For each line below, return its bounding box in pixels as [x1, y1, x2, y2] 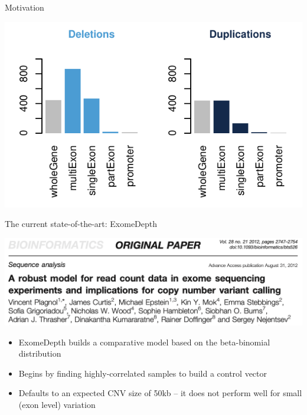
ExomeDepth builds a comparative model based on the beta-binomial [18, 335, 270, 348]
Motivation [5, 1, 44, 13]
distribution [18, 347, 61, 360]
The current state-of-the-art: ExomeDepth [5, 218, 158, 230]
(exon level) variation [18, 398, 96, 410]
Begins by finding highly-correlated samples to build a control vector [18, 367, 267, 379]
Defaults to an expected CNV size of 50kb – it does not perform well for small [18, 387, 302, 399]
